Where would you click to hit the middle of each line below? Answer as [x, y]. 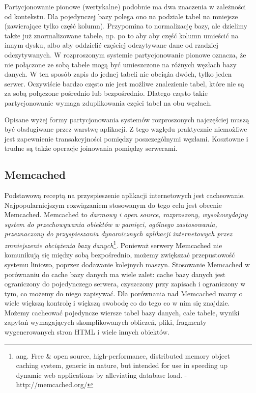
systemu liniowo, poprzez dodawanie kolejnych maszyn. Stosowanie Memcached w [127, 264]
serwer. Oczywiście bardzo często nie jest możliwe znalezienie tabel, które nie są [125, 83]
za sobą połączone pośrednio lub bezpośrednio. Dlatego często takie [106, 93]
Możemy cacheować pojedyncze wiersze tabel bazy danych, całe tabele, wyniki [122, 312]
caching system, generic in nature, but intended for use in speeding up [122, 365]
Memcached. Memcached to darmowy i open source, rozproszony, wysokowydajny [126, 214]
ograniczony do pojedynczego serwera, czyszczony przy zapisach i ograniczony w [125, 284]
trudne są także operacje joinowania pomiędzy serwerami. [91, 148]
